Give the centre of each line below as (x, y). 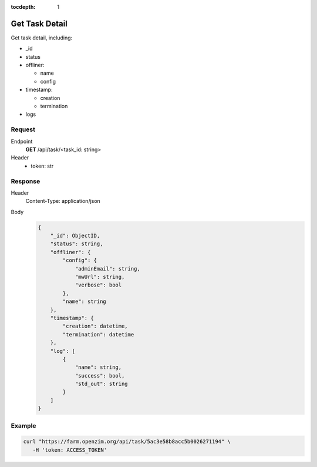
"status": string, (77, 244)
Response (26, 181)
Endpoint (22, 141)
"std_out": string (102, 384)
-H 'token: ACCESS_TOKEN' (70, 450)
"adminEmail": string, (107, 268)
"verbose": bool (98, 285)
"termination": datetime (98, 334)
